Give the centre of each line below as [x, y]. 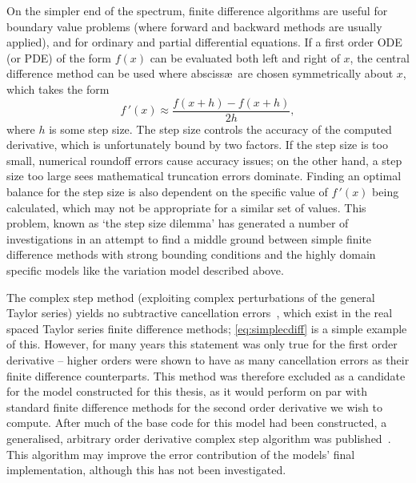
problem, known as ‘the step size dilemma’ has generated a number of [178, 223]
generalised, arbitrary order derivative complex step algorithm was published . [199, 438]
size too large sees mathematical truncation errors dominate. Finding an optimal [204, 176]
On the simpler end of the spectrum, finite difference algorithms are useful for [197, 10]
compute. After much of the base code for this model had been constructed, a [197, 423]
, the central [380, 57]
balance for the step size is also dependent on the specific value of [167, 191]
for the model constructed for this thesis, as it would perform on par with [187, 391]
